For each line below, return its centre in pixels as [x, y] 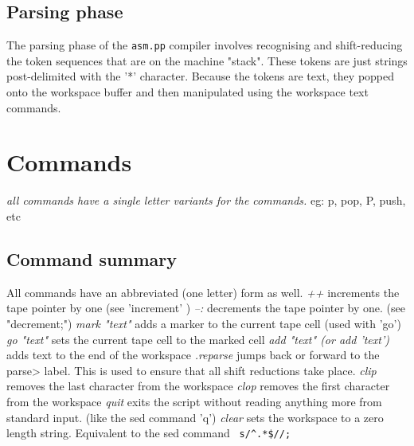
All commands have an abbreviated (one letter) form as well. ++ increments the [203, 292]
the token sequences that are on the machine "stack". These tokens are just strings [207, 60]
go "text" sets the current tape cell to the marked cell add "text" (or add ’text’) [198, 339]
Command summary [92, 258]
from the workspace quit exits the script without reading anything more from [194, 401]
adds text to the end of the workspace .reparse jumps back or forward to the [193, 355]
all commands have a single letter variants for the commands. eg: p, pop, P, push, [206, 200]
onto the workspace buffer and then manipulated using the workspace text [187, 92]
